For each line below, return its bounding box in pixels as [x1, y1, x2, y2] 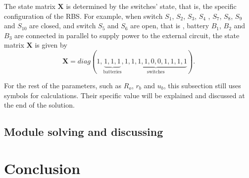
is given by [35, 40, 67, 50]
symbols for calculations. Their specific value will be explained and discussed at [4, 90, 245, 100]
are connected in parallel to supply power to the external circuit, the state [14, 30, 240, 40]
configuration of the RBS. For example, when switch [4, 10, 163, 21]
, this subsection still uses [163, 80, 241, 90]
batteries [103, 69, 122, 75]
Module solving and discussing [4, 124, 163, 139]
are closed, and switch [29, 20, 96, 31]
